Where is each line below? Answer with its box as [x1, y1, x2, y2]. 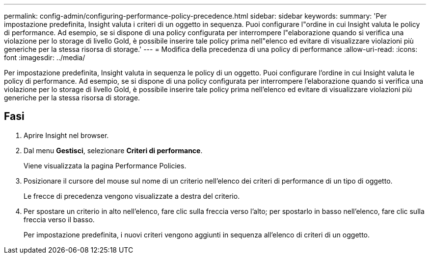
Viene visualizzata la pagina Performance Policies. [24, 161, 187, 170]
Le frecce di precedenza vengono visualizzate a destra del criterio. [24, 191, 240, 200]
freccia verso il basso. [24, 215, 95, 224]
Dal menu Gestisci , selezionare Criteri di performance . [24, 146, 203, 155]
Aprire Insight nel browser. [24, 131, 109, 140]
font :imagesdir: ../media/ [4, 53, 85, 62]
